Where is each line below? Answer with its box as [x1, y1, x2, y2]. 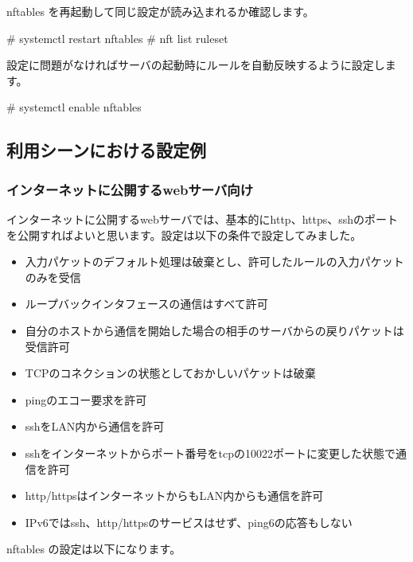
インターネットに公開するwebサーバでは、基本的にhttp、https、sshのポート [6, 210, 399, 227]
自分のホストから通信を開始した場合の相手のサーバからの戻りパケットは [25, 322, 404, 338]
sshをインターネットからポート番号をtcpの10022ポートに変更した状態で [25, 444, 396, 461]
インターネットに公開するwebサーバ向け [6, 179, 254, 199]
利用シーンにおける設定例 [6, 138, 206, 162]
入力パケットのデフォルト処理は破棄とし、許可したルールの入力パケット [25, 253, 404, 270]
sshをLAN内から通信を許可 [25, 418, 165, 435]
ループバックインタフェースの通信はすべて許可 [25, 295, 268, 312]
